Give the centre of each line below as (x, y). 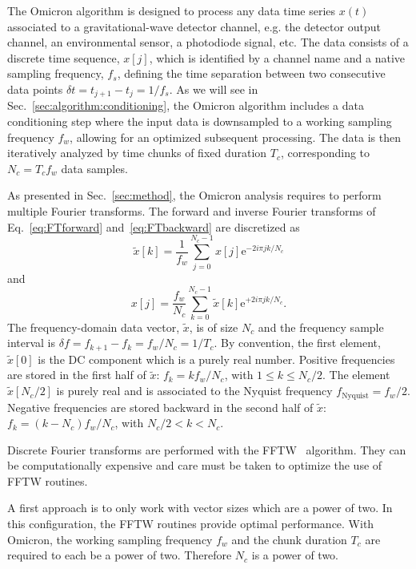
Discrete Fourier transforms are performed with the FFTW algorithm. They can (207, 449)
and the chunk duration (289, 539)
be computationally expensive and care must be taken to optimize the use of (195, 465)
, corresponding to (326, 153)
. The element (356, 375)
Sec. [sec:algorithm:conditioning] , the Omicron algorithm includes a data (186, 105)
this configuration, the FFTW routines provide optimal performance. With (191, 524)
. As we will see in (214, 89)
